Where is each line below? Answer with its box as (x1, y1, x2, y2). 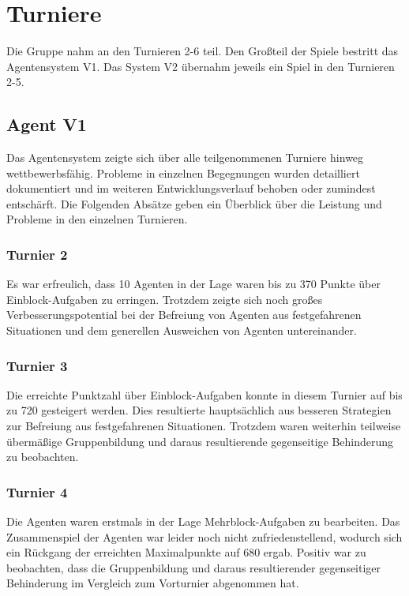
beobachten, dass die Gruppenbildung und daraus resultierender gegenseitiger (6, 559, 381, 575)
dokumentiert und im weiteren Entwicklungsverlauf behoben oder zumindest (6, 180, 376, 197)
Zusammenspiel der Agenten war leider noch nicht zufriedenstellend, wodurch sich (6, 528, 403, 545)
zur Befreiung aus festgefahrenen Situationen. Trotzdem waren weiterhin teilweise (6, 418, 401, 434)
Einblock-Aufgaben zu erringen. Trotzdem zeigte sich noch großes (6, 291, 323, 307)
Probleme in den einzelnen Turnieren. (6, 211, 188, 227)
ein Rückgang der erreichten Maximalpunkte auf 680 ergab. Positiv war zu (6, 544, 366, 560)
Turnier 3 (6, 355, 68, 375)
